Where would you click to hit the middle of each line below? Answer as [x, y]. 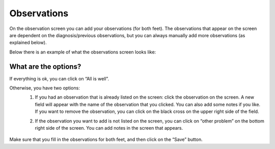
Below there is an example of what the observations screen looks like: [83, 52]
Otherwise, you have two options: [45, 88]
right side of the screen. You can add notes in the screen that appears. [109, 128]
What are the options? [45, 66]
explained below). [28, 43]
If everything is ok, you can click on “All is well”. [59, 78]
